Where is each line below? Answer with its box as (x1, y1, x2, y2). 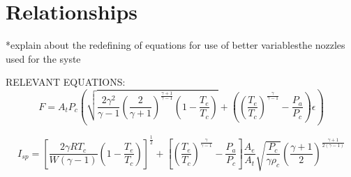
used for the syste (6, 51, 81, 66)
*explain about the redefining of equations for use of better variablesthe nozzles (6, 38, 345, 52)
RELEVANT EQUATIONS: (6, 75, 126, 89)
